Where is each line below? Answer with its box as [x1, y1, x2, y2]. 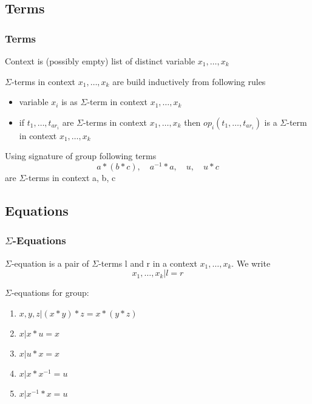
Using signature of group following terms [5, 149, 157, 162]
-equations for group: [11, 286, 89, 299]
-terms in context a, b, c [25, 171, 116, 184]
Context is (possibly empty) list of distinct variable [5, 55, 195, 67]
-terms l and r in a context [98, 256, 197, 269]
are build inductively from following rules [112, 75, 266, 87]
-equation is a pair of [11, 256, 89, 269]
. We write [231, 256, 271, 269]
